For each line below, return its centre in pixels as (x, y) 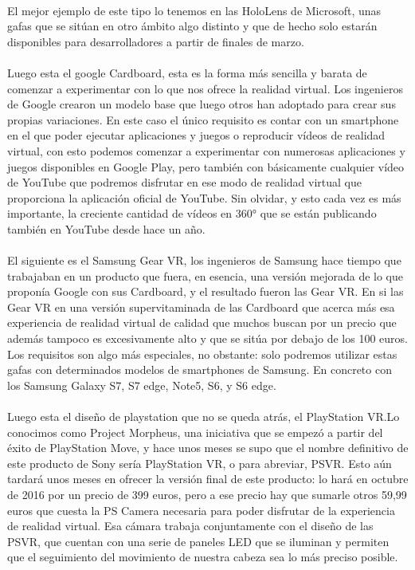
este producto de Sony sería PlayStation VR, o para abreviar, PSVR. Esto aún (200, 463)
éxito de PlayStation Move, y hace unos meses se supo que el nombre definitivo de (208, 448)
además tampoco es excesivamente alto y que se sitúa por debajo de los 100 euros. (207, 338)
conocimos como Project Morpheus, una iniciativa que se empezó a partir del (195, 432)
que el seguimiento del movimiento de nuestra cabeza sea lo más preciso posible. (203, 557)
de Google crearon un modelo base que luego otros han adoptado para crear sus (202, 104)
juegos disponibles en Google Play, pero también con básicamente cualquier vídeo (206, 166)
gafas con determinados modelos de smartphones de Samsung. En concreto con (200, 370)
